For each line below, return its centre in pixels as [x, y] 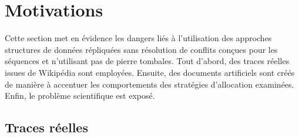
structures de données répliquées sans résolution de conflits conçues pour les [141, 49]
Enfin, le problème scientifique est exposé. [80, 96]
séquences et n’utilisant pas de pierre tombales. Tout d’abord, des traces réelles [147, 61]
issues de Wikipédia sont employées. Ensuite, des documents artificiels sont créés [150, 72]
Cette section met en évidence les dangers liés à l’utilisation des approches [138, 38]
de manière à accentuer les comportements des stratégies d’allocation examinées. [149, 84]
